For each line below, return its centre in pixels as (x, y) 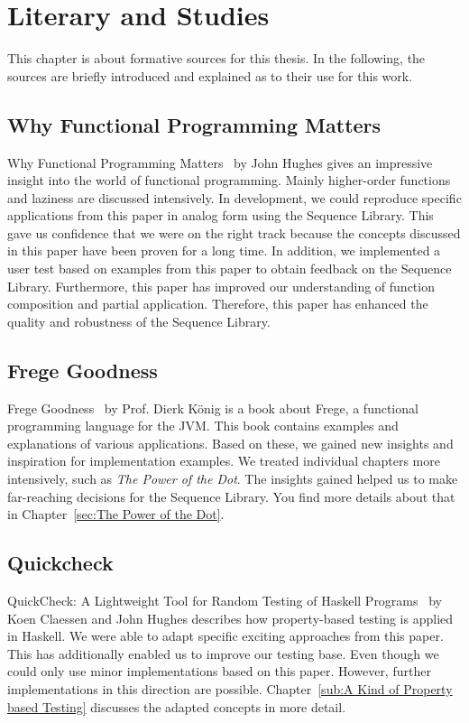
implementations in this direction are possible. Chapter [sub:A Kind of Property (230, 688)
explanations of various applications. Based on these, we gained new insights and (230, 443)
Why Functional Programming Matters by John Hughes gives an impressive (220, 162)
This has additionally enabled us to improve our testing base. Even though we (223, 653)
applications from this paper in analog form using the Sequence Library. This (221, 215)
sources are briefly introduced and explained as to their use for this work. (210, 75)
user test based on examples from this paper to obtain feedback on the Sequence (230, 269)
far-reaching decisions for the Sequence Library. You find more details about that (231, 496)
